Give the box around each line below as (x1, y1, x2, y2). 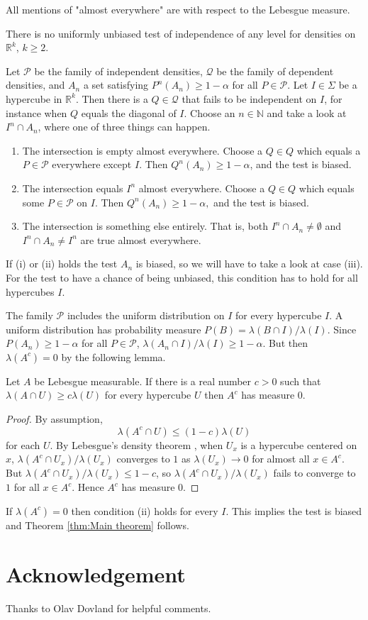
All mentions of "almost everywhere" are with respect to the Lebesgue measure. (6, 2, 350, 16)
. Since (327, 321, 357, 336)
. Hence (72, 480, 104, 494)
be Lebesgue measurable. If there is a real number (34, 373, 252, 388)
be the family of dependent (216, 63, 334, 78)
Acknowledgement (6, 559, 186, 588)
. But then (262, 336, 308, 350)
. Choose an (184, 105, 235, 120)
